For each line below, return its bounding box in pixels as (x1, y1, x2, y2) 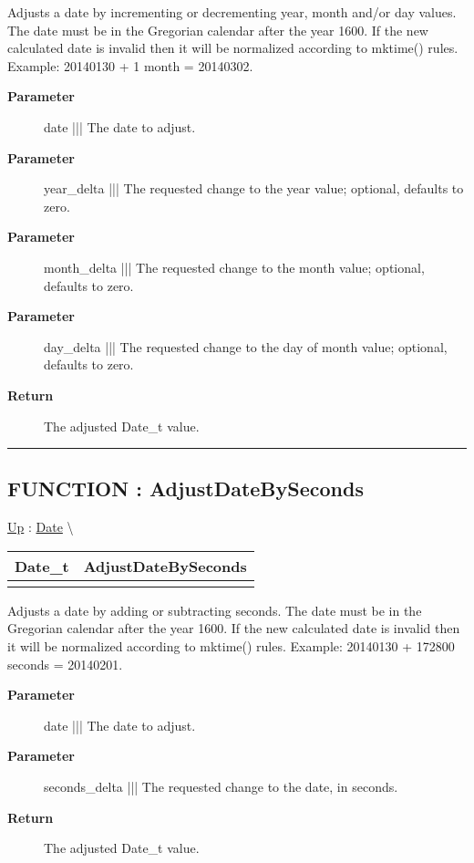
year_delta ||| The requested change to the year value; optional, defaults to (44, 179, 464, 198)
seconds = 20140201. (7, 654, 123, 673)
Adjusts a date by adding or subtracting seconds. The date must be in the (7, 600, 422, 619)
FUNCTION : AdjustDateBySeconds (7, 474, 364, 503)
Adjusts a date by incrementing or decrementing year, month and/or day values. (7, 3, 457, 21)
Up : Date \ (7, 517, 74, 536)
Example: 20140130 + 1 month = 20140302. (7, 56, 253, 75)
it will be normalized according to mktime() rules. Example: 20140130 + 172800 (7, 637, 455, 656)
